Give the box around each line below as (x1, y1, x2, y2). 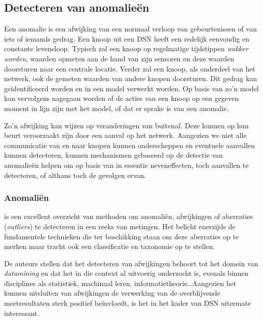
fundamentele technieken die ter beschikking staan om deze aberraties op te (4, 231, 239, 241)
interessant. (4, 307, 40, 318)
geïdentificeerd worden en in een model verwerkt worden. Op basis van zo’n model (4, 83, 259, 93)
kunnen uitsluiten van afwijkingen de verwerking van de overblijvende (4, 288, 220, 298)
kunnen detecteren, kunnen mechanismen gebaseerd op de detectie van (4, 150, 223, 160)
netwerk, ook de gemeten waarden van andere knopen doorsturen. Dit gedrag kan (4, 73, 257, 84)
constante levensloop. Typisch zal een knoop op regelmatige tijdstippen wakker (4, 43, 248, 54)
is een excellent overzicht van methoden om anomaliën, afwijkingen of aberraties (4, 211, 253, 222)
